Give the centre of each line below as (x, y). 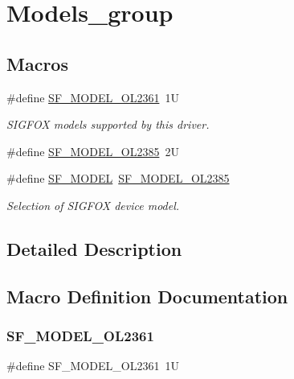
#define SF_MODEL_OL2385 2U (93, 151)
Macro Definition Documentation (147, 296)
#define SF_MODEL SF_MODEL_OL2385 (118, 178)
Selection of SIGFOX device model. (93, 205)
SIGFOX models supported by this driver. (108, 124)
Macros (37, 63)
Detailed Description (94, 248)
